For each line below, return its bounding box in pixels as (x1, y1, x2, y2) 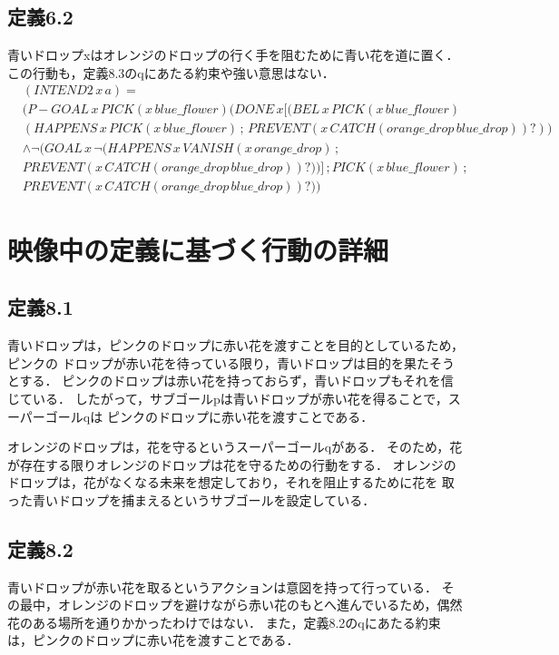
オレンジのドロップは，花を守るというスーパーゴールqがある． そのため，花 (7, 437, 463, 456)
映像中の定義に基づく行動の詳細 (7, 230, 389, 268)
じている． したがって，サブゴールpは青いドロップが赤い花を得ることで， (7, 388, 448, 407)
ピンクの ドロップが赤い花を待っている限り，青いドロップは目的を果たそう (7, 353, 455, 372)
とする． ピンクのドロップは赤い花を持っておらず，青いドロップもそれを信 (7, 371, 454, 390)
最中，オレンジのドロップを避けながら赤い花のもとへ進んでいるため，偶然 (19, 595, 463, 614)
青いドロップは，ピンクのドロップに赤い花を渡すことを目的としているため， (7, 336, 464, 355)
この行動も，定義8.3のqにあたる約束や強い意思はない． (7, 63, 335, 82)
